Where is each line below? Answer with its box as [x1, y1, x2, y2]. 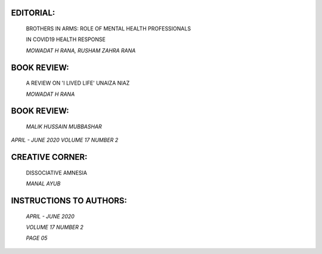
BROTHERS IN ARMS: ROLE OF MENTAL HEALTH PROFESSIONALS [26, 25, 191, 32]
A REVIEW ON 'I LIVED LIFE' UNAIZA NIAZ [26, 79, 130, 86]
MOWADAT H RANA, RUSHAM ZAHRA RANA [26, 47, 136, 54]
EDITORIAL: [11, 8, 55, 18]
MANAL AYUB [26, 180, 61, 187]
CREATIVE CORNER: [11, 152, 88, 162]
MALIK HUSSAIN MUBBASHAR [26, 123, 103, 130]
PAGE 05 [26, 234, 48, 241]
